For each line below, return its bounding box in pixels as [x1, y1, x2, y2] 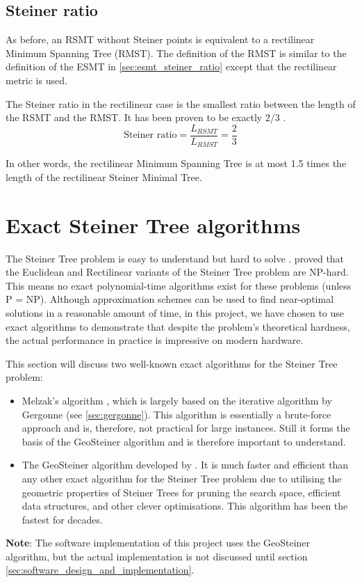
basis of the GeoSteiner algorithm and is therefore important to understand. [22, 434, 346, 448]
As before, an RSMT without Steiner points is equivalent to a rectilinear [6, 32, 315, 47]
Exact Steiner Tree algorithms [6, 210, 301, 239]
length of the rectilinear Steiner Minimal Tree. [6, 169, 202, 184]
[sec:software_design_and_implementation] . [6, 563, 195, 577]
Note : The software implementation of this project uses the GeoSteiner [6, 535, 311, 550]
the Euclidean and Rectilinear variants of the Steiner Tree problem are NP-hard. [6, 265, 349, 279]
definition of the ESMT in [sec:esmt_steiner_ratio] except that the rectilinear [6, 59, 337, 74]
